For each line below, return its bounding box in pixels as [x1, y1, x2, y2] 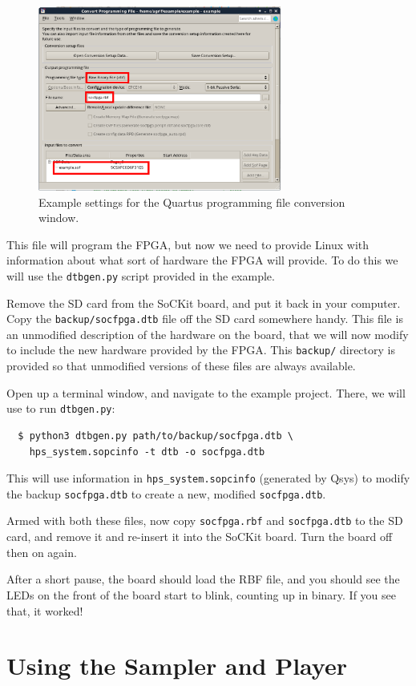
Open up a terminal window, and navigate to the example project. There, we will [6, 384, 406, 401]
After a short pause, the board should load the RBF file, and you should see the [6, 571, 400, 587]
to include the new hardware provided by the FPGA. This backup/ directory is [6, 341, 395, 358]
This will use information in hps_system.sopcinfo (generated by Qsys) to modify [6, 470, 410, 486]
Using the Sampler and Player [6, 649, 347, 682]
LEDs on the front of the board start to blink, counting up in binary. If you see [6, 586, 396, 603]
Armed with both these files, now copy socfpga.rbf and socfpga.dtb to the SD [6, 512, 403, 529]
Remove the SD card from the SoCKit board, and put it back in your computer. [6, 294, 401, 311]
